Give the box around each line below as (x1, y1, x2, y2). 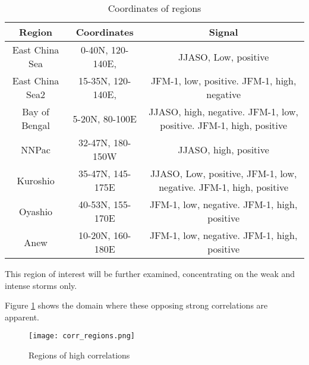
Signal (209, 25, 238, 39)
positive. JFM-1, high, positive (160, 118, 288, 132)
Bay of (22, 105, 49, 118)
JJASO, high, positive (178, 142, 269, 156)
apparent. (5, 310, 40, 323)
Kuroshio (17, 173, 55, 187)
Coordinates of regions (108, 1, 201, 15)
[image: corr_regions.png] (29, 332, 135, 341)
